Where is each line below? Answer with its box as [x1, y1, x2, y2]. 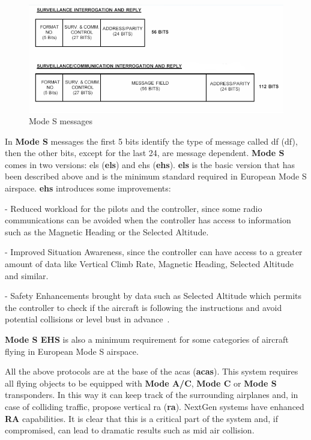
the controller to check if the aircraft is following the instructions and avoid [5, 301, 282, 313]
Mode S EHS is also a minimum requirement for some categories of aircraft [5, 333, 289, 346]
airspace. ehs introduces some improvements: [5, 182, 171, 194]
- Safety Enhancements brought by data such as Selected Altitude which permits [5, 289, 302, 302]
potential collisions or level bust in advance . [5, 313, 170, 325]
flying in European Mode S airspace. [5, 345, 139, 357]
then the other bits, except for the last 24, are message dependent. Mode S [5, 146, 285, 159]
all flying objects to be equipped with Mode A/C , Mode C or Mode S [5, 376, 277, 389]
